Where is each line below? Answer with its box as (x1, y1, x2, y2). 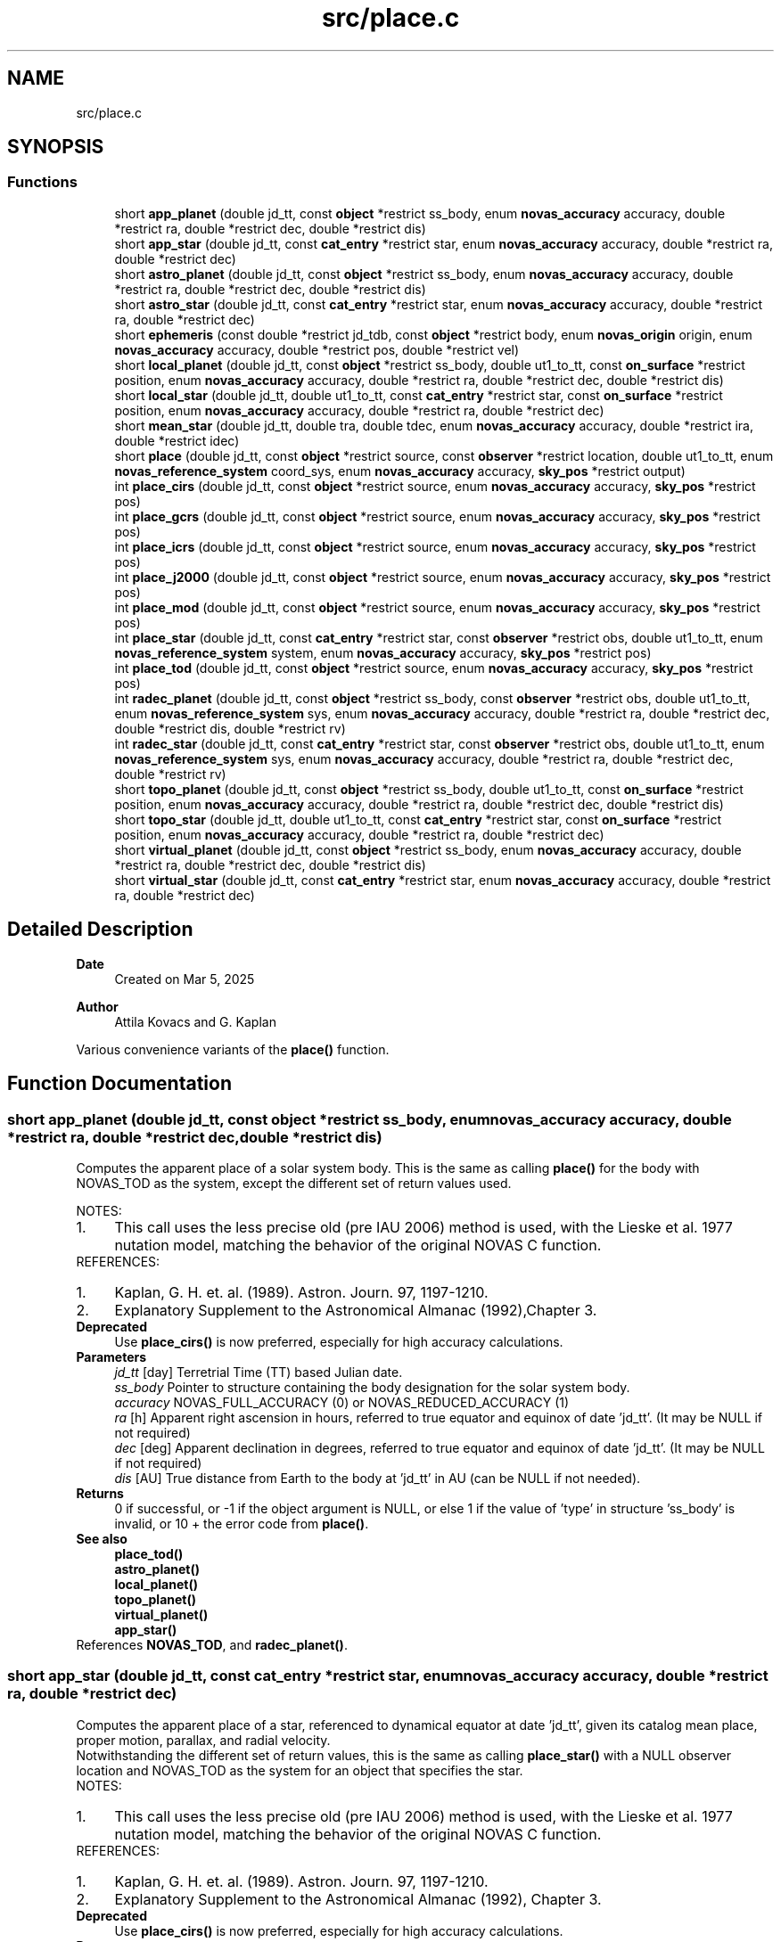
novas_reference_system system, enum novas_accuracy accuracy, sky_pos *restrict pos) (114, 644, 652, 660)
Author (76, 998, 119, 1014)
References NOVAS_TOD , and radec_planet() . (76, 1636, 348, 1652)
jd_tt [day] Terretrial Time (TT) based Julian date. (114, 1364, 403, 1380)
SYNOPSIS (7, 135, 104, 159)
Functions (7, 173, 78, 192)
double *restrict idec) (114, 432, 240, 448)
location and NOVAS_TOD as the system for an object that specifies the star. (76, 1762, 523, 1778)
